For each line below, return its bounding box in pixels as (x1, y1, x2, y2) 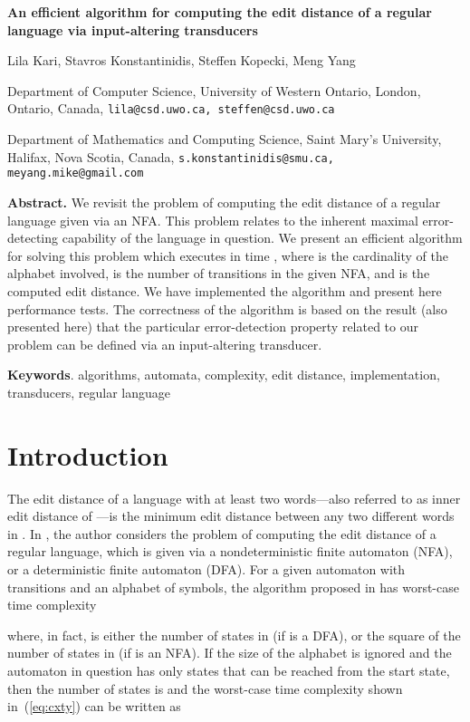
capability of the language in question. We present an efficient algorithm (62, 228, 463, 247)
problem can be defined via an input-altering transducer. (7, 334, 322, 353)
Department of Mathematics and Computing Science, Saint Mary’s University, (7, 130, 442, 149)
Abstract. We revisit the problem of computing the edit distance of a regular (7, 192, 441, 211)
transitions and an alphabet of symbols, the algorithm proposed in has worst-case (7, 577, 459, 596)
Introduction (7, 436, 168, 473)
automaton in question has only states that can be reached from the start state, (7, 660, 450, 679)
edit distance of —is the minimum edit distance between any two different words (7, 506, 455, 525)
